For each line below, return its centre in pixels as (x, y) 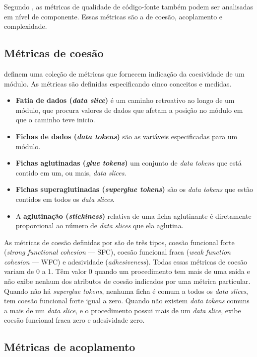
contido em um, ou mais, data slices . (71, 172)
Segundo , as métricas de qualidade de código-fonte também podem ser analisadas (129, 6)
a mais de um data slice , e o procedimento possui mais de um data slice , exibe (123, 310)
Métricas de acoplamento (70, 347)
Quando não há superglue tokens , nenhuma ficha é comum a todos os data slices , (126, 291)
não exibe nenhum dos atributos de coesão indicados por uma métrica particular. (127, 281)
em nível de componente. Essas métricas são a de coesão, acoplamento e (113, 16)
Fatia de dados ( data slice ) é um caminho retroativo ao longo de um (125, 100)
